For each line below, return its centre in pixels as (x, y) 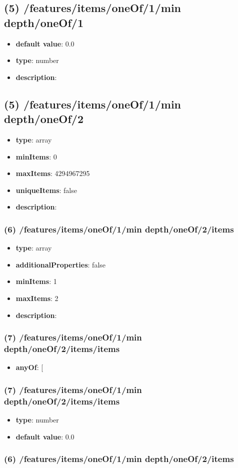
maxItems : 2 (37, 298)
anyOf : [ (29, 367)
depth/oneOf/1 (44, 22)
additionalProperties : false (61, 264)
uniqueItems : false (46, 190)
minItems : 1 (36, 281)
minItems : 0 (36, 156)
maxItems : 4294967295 (53, 173)
